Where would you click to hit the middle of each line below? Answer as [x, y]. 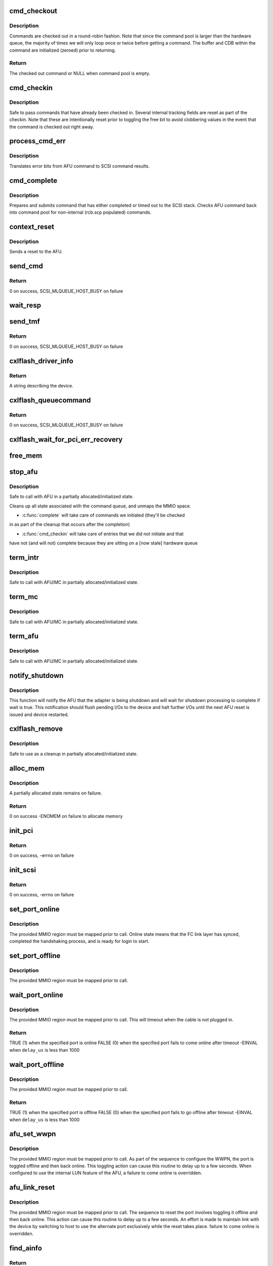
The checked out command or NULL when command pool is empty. [80, 73]
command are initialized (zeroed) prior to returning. [63, 50]
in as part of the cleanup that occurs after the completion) [70, 525]
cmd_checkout [33, 11]
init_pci [21, 830]
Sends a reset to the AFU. [36, 252]
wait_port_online [36, 995]
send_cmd [26, 266]
